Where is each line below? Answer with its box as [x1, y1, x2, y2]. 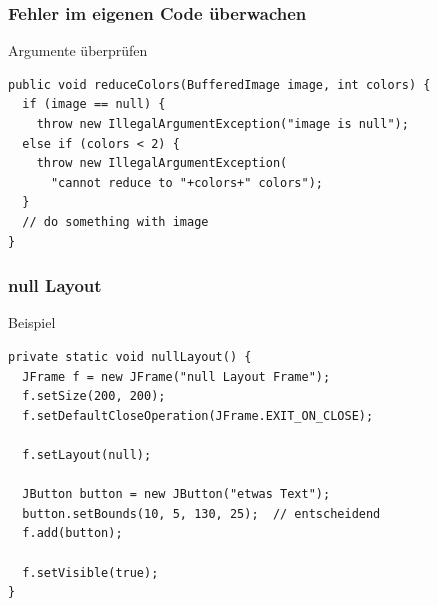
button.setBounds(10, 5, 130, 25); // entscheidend [22, 506, 381, 521]
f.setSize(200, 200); [22, 389, 166, 404]
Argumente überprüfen [8, 40, 148, 61]
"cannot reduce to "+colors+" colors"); [50, 175, 323, 190]
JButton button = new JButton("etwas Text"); [22, 487, 331, 502]
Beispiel [8, 312, 56, 333]
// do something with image [22, 214, 209, 229]
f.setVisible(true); [22, 565, 159, 580]
